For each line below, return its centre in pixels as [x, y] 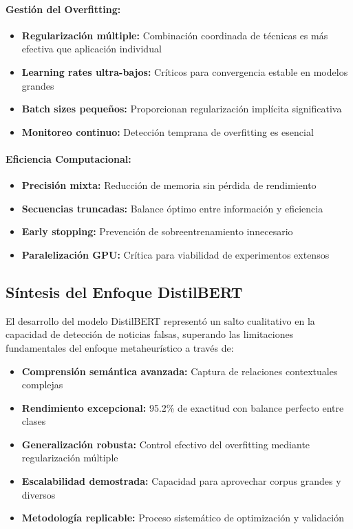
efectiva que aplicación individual [92, 49]
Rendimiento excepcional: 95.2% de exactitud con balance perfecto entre [183, 407]
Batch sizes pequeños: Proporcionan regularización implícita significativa [182, 109]
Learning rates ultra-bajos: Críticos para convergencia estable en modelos [185, 71]
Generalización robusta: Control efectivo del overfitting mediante [166, 444]
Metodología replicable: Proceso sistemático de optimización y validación [183, 518]
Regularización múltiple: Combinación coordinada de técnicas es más [175, 35]
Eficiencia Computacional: [68, 158]
